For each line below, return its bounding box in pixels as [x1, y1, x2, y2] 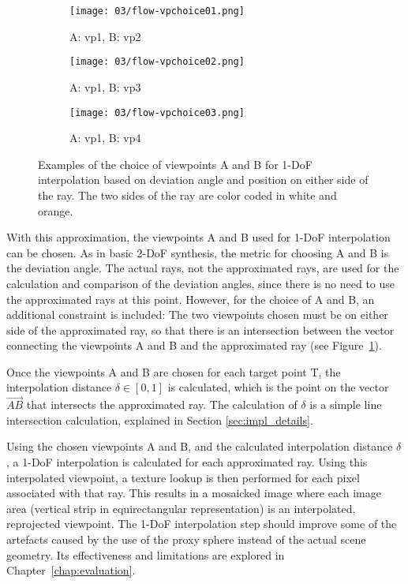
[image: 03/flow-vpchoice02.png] [69, 56, 245, 68]
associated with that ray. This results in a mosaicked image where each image [6, 485, 381, 501]
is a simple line [309, 396, 382, 413]
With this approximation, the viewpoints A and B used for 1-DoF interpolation [6, 229, 391, 245]
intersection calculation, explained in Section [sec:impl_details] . [6, 411, 313, 428]
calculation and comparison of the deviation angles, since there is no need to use [6, 275, 395, 291]
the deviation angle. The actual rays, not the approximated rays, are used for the [6, 260, 399, 276]
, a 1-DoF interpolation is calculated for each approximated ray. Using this [6, 454, 368, 470]
